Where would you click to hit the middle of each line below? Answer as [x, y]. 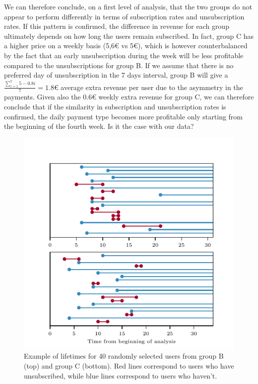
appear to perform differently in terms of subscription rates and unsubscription [124, 16]
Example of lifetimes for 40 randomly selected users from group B [124, 356]
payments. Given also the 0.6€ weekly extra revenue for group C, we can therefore [129, 97]
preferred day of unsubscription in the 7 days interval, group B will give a [116, 75]
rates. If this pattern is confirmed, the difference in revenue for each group [117, 26]
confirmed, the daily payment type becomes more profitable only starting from [124, 116]
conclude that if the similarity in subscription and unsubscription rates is [115, 106]
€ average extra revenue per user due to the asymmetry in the [148, 87]
